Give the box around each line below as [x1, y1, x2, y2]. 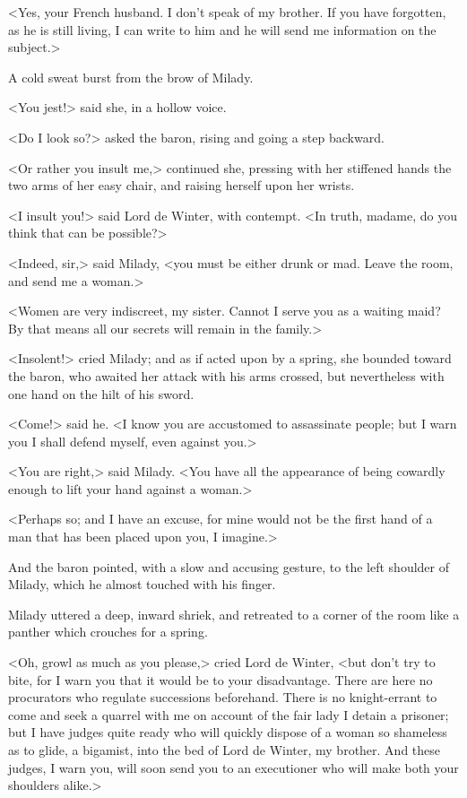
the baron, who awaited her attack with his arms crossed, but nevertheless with [8, 366, 445, 385]
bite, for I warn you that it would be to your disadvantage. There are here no [8, 670, 433, 689]
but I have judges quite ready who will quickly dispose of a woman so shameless [8, 723, 447, 742]
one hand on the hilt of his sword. [8, 384, 195, 403]
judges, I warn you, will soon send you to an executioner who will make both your [8, 758, 459, 776]
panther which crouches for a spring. [8, 622, 208, 641]
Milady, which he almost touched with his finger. [8, 575, 276, 594]
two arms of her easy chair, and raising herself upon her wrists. [8, 176, 355, 195]
